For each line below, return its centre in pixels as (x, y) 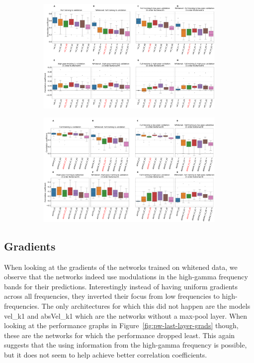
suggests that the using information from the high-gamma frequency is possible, (126, 345)
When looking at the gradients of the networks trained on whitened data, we (121, 267)
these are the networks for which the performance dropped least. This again (120, 335)
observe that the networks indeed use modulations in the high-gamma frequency (126, 277)
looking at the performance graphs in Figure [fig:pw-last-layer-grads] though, (121, 325)
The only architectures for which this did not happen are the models (146, 306)
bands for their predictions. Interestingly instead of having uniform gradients (121, 286)
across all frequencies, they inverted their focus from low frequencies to (112, 296)
